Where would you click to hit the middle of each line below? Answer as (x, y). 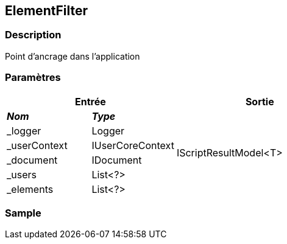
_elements (30, 189)
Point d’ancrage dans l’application (73, 56)
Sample (23, 213)
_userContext (37, 145)
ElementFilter (47, 11)
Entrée (90, 101)
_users (22, 174)
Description (33, 35)
